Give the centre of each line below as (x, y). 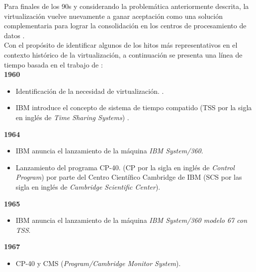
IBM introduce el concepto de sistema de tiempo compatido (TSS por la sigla (134, 107)
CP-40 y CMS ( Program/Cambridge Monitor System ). (98, 263)
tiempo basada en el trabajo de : (53, 64)
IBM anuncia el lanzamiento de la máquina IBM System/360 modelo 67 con (131, 220)
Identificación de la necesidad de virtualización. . (90, 91)
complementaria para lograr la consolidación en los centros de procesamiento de (125, 26)
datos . (14, 35)
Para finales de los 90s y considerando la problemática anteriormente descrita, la (127, 6)
